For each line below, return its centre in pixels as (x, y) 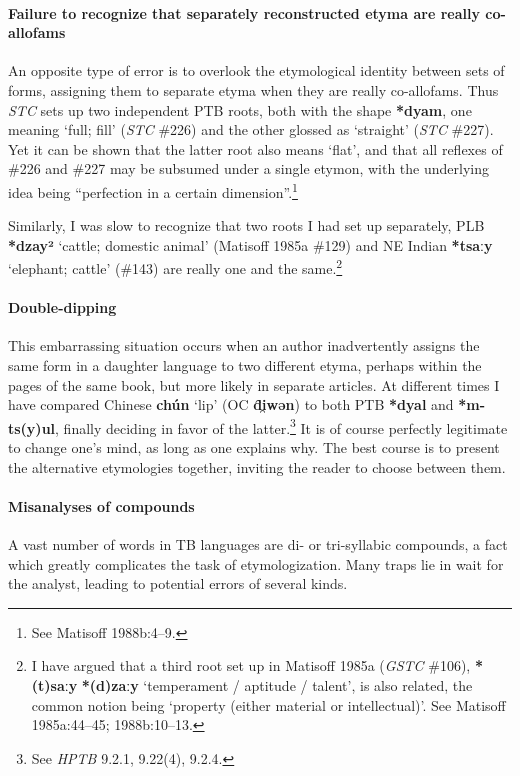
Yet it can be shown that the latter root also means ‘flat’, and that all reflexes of (255, 148)
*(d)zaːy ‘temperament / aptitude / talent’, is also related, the (277, 685)
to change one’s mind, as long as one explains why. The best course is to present (254, 447)
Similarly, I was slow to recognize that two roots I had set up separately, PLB (246, 225)
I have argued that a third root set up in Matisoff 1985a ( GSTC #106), (251, 665)
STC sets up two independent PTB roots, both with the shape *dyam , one (240, 109)
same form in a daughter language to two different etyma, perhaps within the (245, 365)
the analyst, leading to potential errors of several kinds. (178, 583)
